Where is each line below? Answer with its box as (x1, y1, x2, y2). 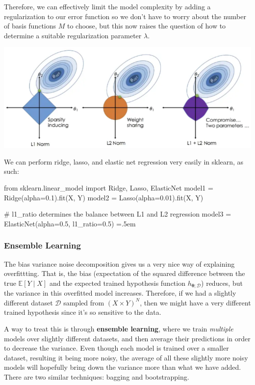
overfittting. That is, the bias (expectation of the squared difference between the (4, 268, 245, 278)
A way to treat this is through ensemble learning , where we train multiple (4, 323, 233, 333)
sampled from (63, 297, 104, 307)
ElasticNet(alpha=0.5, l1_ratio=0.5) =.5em (4, 218, 136, 228)
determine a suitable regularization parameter (4, 30, 142, 40)
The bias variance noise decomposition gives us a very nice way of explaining (4, 258, 235, 269)
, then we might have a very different (140, 297, 251, 307)
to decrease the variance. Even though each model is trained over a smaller (4, 343, 229, 353)
